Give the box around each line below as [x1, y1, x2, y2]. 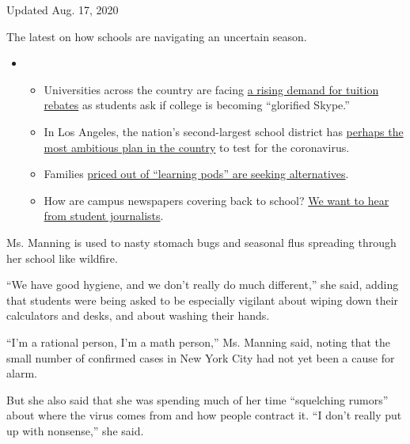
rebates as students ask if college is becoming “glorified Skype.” [44, 97, 350, 113]
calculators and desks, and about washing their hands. [6, 307, 270, 324]
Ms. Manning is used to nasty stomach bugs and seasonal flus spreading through [6, 233, 397, 250]
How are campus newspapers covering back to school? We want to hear [44, 192, 389, 208]
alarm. [6, 365, 37, 381]
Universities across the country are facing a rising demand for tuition [44, 81, 379, 97]
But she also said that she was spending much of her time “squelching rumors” [6, 391, 389, 408]
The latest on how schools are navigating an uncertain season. [6, 28, 307, 44]
